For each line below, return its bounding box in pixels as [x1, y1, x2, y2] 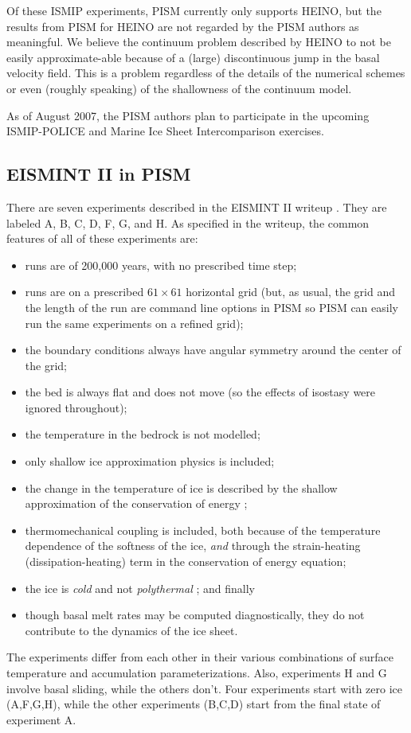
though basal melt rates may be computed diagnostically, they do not [25, 606, 365, 623]
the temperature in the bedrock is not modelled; [25, 426, 260, 443]
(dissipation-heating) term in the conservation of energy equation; [25, 553, 346, 570]
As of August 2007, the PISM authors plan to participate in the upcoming [6, 107, 370, 123]
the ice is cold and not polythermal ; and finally [25, 579, 255, 596]
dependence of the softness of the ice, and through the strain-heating [25, 537, 361, 554]
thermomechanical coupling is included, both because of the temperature [25, 521, 381, 538]
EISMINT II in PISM [6, 162, 191, 186]
